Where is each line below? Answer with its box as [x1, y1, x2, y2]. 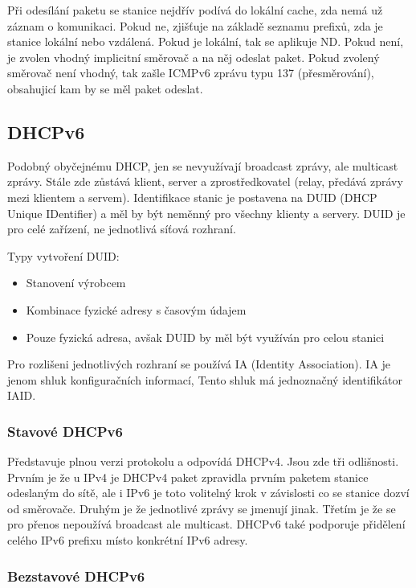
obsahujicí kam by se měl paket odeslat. [7, 80, 203, 97]
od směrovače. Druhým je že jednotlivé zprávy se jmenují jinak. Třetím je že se [7, 500, 396, 516]
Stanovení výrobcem [26, 274, 126, 291]
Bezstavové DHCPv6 [7, 565, 145, 586]
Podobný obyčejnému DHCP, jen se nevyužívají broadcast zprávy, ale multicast [7, 157, 398, 174]
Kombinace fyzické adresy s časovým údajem [26, 301, 247, 318]
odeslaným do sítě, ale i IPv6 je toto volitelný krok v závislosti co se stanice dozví [7, 484, 410, 501]
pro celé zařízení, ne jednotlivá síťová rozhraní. [7, 220, 236, 237]
